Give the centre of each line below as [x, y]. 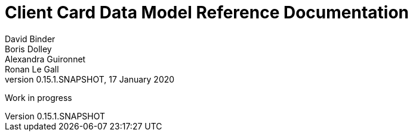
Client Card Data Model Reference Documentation [207, 12]
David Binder [30, 39]
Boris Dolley [28, 49]
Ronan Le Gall [32, 69]
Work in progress [38, 97]
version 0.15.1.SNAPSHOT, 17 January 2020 [90, 79]
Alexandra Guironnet [45, 59]
